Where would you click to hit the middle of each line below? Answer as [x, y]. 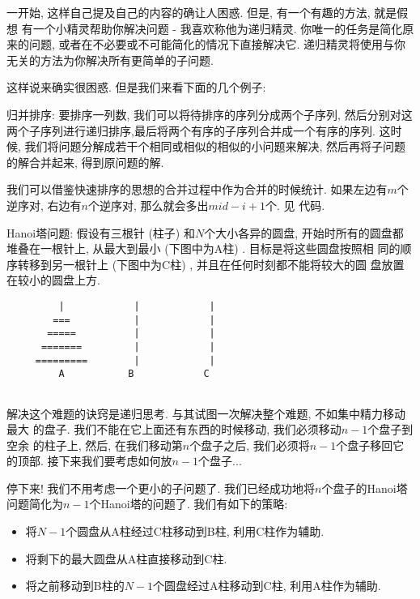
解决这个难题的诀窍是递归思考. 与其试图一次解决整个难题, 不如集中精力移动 [206, 413]
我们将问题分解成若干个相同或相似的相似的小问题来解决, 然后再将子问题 [215, 146]
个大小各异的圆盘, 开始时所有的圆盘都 [304, 232]
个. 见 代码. [295, 205]
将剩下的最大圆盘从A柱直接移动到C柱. [126, 558]
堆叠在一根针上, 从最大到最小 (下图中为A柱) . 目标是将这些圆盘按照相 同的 [204, 248]
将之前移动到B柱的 [75, 586]
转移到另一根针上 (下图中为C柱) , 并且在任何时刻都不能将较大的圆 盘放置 [211, 264]
